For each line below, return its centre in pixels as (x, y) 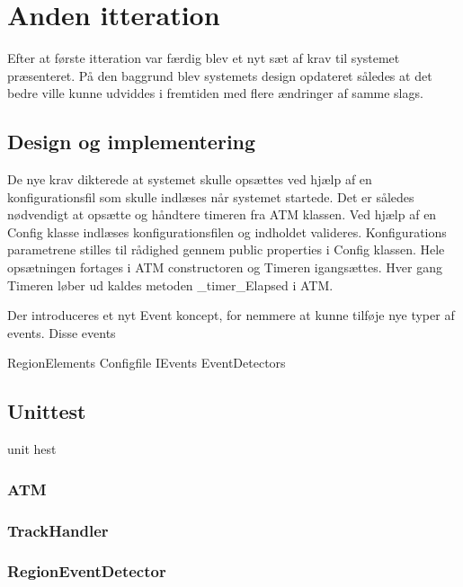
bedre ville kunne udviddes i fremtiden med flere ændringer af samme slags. (215, 93)
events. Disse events (62, 332)
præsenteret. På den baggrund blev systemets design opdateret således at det (220, 75)
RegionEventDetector (87, 571)
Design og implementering (132, 142)
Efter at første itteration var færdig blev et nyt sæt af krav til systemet (204, 58)
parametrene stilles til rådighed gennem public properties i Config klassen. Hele (226, 249)
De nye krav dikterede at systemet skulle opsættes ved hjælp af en (190, 179)
